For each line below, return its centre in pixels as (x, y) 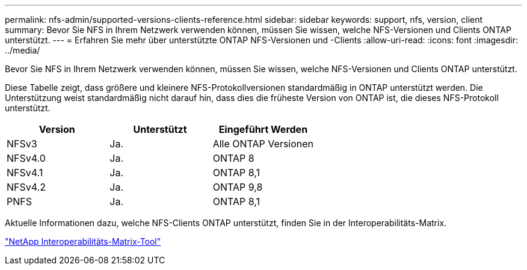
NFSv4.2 (26, 187)
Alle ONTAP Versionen (263, 144)
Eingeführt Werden (263, 129)
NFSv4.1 (25, 173)
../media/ (23, 50)
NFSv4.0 (26, 158)
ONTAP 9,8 (238, 187)
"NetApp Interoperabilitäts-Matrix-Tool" (83, 241)
